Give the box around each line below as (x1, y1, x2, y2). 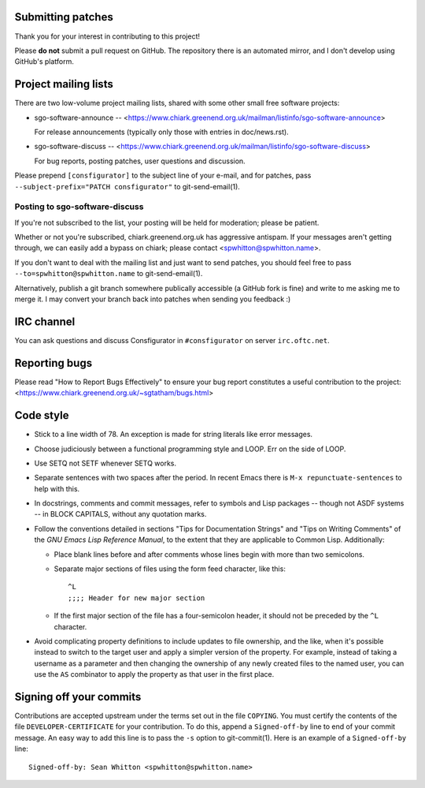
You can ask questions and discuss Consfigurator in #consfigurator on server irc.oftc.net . (14, 335, 330, 345)
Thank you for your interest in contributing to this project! (14, 32, 201, 41)
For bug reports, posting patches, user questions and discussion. (34, 156, 246, 166)
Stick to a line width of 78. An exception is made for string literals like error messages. (34, 430, 313, 439)
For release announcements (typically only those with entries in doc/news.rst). (34, 127, 289, 136)
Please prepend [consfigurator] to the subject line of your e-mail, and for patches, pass (14, 170, 312, 181)
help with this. (34, 484, 80, 493)
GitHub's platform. (14, 57, 75, 66)
